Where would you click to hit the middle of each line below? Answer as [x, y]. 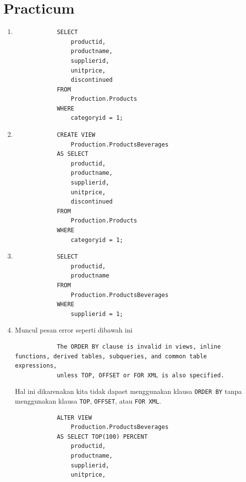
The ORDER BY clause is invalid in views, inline [139, 346]
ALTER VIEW [74, 417]
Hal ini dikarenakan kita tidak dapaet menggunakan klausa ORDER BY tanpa [128, 391]
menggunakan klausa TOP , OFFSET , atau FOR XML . [88, 400]
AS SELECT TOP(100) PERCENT [102, 436]
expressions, [36, 366]
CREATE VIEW [76, 135]
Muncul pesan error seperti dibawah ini [74, 330]
